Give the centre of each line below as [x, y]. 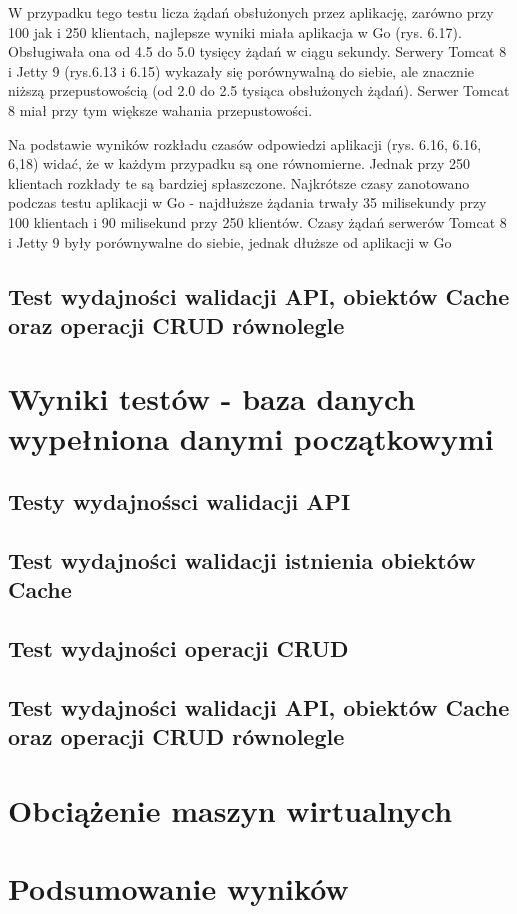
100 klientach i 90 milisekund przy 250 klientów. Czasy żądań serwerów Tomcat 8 [257, 221]
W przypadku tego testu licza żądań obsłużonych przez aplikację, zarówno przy [251, 12]
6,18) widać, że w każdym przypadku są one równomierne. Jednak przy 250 [239, 163]
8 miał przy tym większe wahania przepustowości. [160, 109]
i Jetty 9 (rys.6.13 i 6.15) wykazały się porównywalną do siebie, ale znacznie [241, 70]
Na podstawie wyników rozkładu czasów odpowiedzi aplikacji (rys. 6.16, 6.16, [245, 143]
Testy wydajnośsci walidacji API [179, 501]
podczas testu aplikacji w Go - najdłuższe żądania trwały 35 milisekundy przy [247, 202]
